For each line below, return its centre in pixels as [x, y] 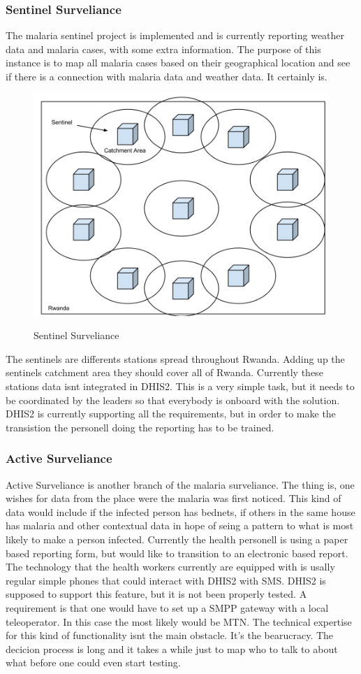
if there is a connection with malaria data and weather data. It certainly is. [167, 76]
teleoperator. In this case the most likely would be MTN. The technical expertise [179, 621]
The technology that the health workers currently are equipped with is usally [170, 567]
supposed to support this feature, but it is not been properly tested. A [156, 594]
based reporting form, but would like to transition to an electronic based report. [177, 553]
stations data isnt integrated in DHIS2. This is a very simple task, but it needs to [180, 386]
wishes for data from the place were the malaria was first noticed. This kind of [174, 498]
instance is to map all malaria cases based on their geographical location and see [178, 63]
